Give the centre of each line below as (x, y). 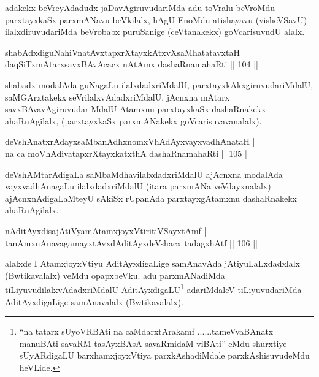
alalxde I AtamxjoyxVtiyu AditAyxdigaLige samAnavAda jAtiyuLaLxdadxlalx (153, 263)
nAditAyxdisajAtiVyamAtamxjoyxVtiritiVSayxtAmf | (106, 230)
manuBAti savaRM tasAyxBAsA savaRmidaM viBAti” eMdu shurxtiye (153, 343)
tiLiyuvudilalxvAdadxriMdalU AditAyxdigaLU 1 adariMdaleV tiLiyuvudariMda (153, 288)
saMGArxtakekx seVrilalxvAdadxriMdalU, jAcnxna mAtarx (117, 97)
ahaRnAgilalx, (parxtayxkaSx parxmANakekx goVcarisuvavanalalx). (133, 120)
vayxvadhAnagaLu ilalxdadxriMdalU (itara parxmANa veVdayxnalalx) (138, 186)
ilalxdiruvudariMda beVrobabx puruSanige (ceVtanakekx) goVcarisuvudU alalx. (155, 32)
